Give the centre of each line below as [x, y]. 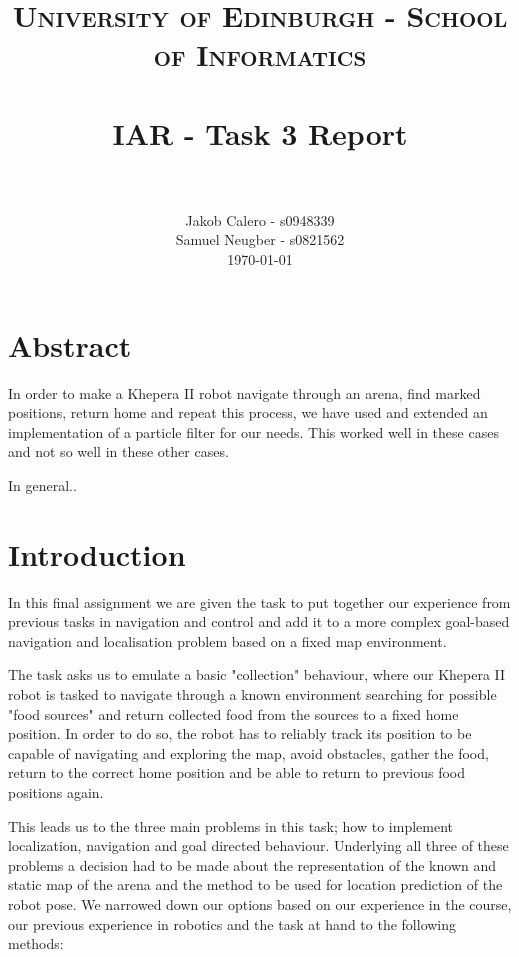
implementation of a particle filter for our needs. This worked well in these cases [253, 431]
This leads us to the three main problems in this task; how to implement [231, 825]
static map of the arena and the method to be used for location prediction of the [255, 884]
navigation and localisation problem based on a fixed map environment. [227, 640]
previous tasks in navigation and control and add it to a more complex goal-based [259, 621]
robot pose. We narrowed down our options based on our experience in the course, [260, 904]
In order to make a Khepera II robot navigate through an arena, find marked [244, 392]
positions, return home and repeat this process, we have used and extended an [248, 412]
